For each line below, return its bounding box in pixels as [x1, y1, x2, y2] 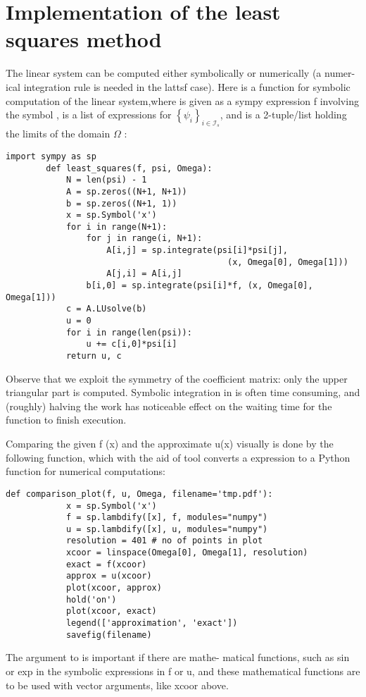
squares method [6, 25, 162, 54]
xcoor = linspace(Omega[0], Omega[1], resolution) [65, 548, 308, 558]
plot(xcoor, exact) [65, 606, 157, 617]
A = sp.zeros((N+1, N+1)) [65, 186, 187, 197]
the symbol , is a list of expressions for [6, 107, 172, 122]
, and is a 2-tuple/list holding [220, 107, 347, 122]
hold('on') [65, 594, 117, 605]
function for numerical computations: [6, 464, 165, 479]
